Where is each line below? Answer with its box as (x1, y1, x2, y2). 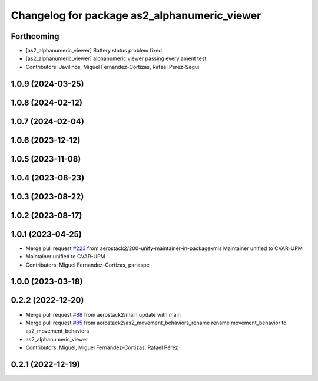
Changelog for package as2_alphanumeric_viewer (11, 9, 261, 22)
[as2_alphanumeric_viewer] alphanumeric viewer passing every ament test (25, 55, 207, 62)
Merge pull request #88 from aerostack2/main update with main (25, 311, 181, 318)
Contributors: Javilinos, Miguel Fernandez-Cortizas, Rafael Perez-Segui (25, 63, 200, 70)
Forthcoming (11, 31, 59, 41)
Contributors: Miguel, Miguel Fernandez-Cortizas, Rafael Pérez (25, 344, 178, 351)
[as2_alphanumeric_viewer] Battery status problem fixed (25, 47, 162, 54)
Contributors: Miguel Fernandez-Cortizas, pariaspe (25, 261, 150, 268)
